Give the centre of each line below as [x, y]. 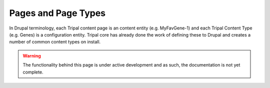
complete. [33, 72]
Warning [32, 55]
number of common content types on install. [55, 42]
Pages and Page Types [57, 13]
